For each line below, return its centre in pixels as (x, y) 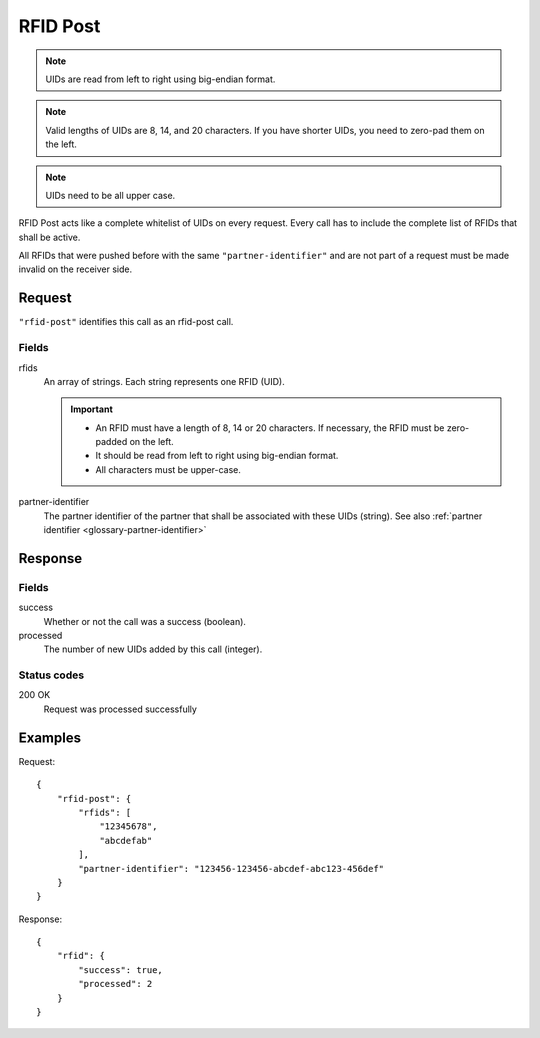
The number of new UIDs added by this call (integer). (153, 649)
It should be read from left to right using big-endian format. (217, 456)
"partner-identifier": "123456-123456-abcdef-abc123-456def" (231, 868)
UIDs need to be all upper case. (110, 195)
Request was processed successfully (120, 709)
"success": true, (121, 969)
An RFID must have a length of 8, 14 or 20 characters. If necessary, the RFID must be (270, 427)
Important (92, 409)
